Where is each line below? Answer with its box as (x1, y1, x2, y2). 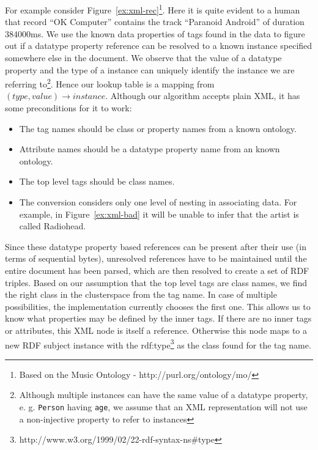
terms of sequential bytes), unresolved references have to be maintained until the (5, 252, 307, 265)
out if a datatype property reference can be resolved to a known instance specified (5, 39, 312, 52)
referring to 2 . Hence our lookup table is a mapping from (5, 76, 215, 90)
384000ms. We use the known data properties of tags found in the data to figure (5, 27, 305, 40)
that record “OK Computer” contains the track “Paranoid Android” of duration (5, 15, 305, 28)
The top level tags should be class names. (19, 175, 175, 188)
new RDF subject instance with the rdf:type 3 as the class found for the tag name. (5, 336, 311, 351)
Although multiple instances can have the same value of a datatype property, (19, 388, 308, 401)
